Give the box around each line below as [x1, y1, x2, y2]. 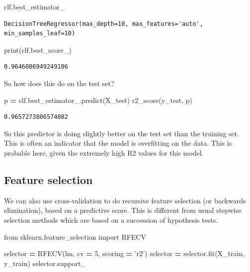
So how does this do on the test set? [4, 78, 114, 88]
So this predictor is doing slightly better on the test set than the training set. [4, 128, 240, 138]
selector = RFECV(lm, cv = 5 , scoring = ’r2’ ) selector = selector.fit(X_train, [4, 248, 245, 259]
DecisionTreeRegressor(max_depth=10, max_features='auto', [4, 20, 203, 27]
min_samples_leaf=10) [4, 30, 76, 37]
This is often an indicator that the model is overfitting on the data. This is [4, 138, 232, 148]
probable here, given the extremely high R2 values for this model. [4, 147, 204, 158]
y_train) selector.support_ [4, 258, 86, 268]
